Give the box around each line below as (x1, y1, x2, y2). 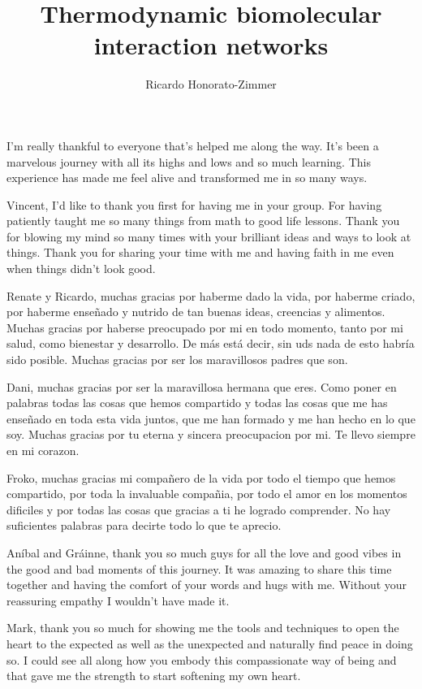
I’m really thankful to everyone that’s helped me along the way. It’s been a (6, 136, 379, 154)
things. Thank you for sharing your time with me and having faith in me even (6, 244, 394, 261)
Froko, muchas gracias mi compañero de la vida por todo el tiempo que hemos (6, 469, 396, 486)
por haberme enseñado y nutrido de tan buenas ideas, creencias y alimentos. (6, 303, 385, 320)
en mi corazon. (6, 442, 80, 458)
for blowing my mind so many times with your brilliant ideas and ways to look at (6, 227, 411, 245)
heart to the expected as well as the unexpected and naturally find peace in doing (6, 635, 413, 652)
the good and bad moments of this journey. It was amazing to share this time (6, 560, 392, 577)
